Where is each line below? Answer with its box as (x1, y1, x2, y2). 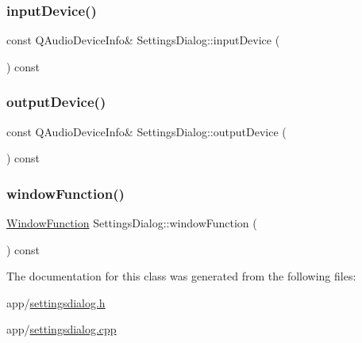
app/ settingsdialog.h (6, 294, 106, 311)
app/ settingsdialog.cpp (6, 321, 117, 337)
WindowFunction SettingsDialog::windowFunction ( (6, 215, 257, 231)
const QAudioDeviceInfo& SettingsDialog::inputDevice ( (6, 32, 280, 48)
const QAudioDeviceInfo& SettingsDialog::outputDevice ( (6, 123, 287, 139)
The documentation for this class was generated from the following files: (6, 268, 356, 284)
